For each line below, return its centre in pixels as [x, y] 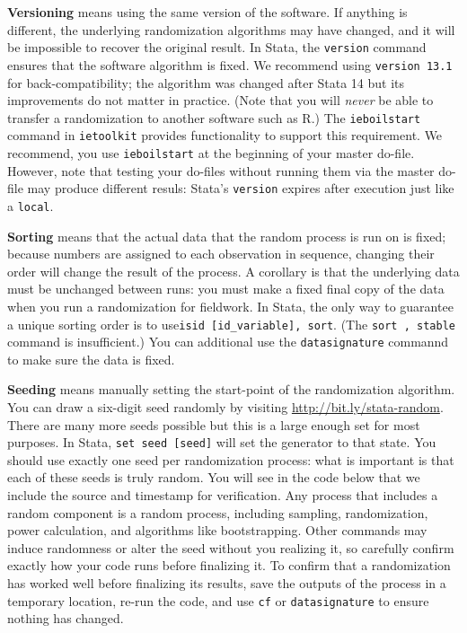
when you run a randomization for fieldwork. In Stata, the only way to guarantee [230, 306]
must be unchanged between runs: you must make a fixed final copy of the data [226, 289]
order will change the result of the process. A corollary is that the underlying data [233, 271]
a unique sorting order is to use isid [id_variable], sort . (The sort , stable [231, 324]
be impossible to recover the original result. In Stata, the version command [217, 47]
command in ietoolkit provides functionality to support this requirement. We [225, 135]
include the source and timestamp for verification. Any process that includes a [223, 495]
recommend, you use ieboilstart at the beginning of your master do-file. [211, 153]
